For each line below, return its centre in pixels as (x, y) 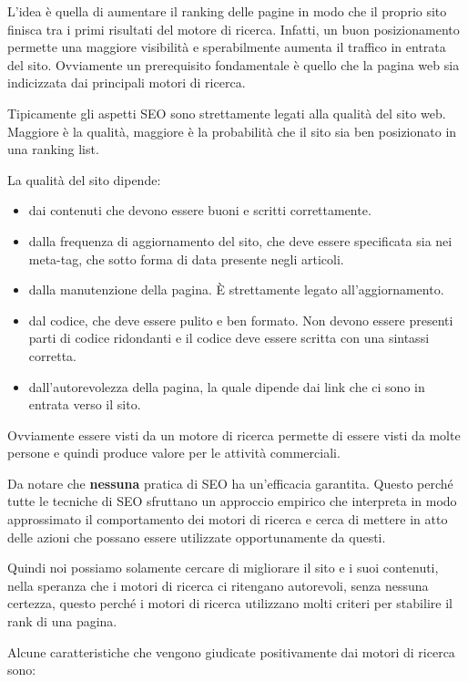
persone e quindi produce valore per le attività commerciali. (174, 453)
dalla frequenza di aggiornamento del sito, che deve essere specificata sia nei (240, 240)
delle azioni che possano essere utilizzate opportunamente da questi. (197, 537)
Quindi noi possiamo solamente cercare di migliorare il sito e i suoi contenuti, (223, 568)
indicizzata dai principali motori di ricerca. (127, 83)
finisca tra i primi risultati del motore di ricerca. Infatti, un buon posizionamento (234, 29)
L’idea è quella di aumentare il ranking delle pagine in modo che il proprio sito (227, 11)
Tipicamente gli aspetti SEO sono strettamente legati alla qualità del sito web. (227, 113)
